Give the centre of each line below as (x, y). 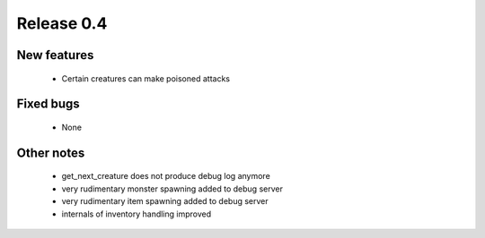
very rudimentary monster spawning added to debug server (172, 189)
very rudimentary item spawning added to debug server (165, 201)
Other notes (51, 153)
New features (55, 55)
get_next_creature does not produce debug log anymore (166, 176)
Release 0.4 (62, 23)
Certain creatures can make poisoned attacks (146, 78)
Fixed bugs (48, 104)
